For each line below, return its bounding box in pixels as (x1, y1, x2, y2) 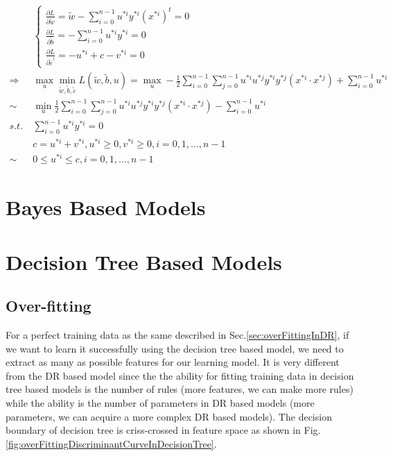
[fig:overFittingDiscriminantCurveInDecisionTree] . (6, 436, 217, 450)
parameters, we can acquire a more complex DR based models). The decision (6, 409, 332, 423)
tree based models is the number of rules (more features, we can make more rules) (6, 382, 353, 396)
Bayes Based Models (6, 193, 206, 221)
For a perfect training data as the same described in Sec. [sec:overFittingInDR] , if (6, 328, 349, 342)
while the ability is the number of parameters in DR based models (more (6, 396, 315, 410)
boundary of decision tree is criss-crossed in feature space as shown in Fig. (6, 423, 321, 437)
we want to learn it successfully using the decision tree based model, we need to (6, 341, 344, 355)
